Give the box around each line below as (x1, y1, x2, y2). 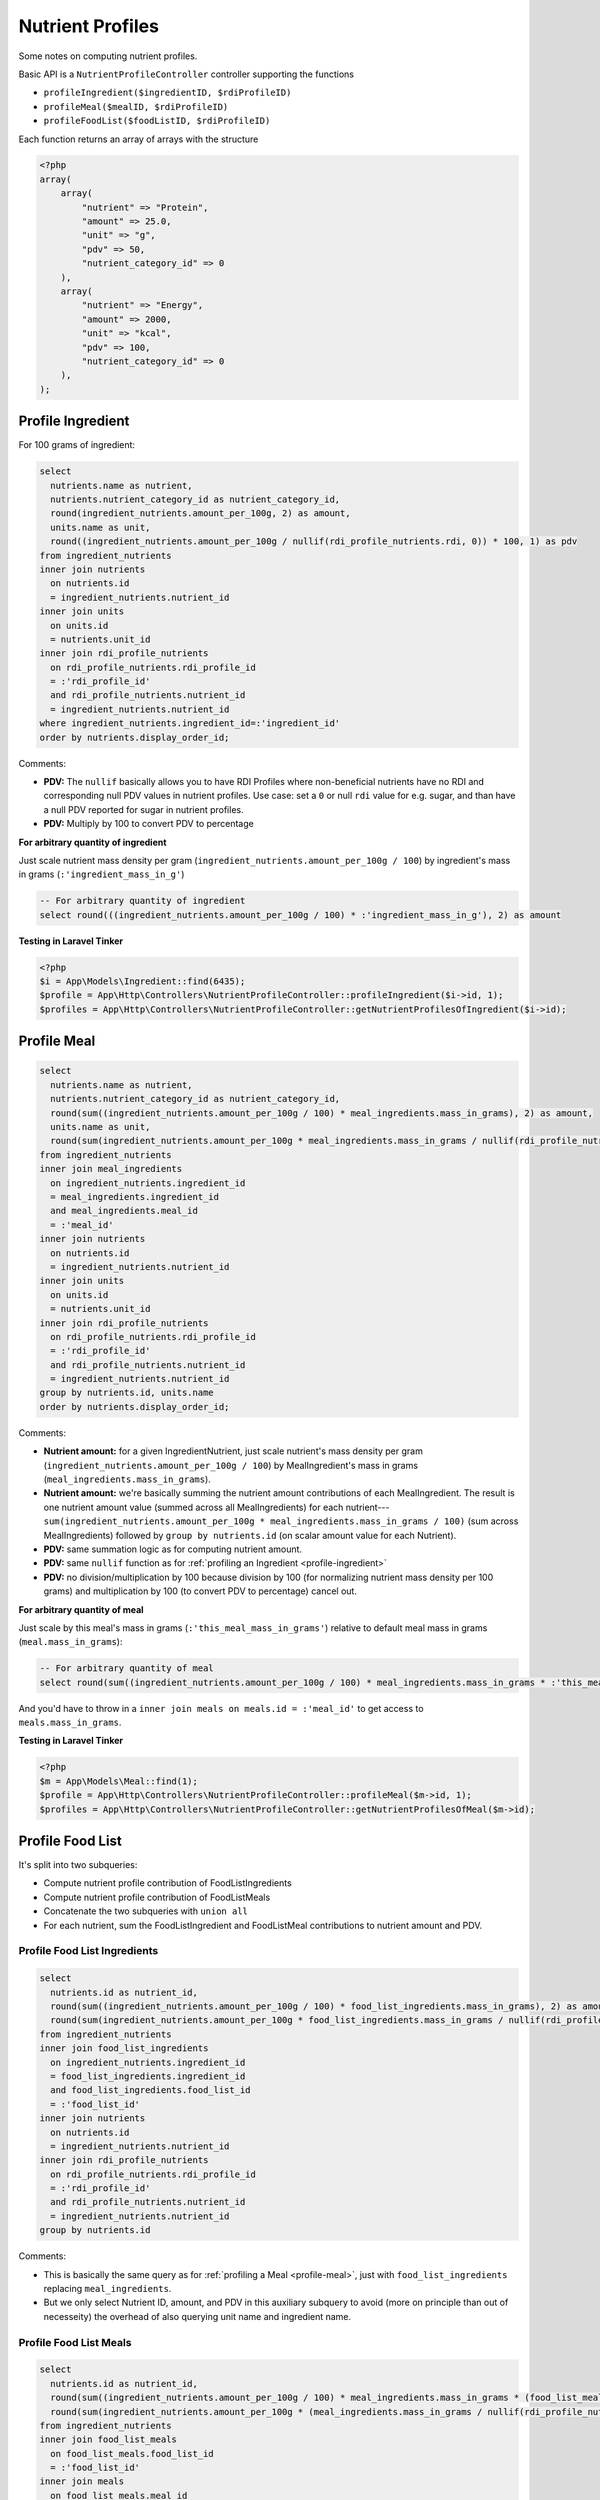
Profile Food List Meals (18, 2335, 132, 2349)
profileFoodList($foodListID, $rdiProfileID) (43, 115, 271, 127)
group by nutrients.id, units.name (39, 1387, 214, 1399)
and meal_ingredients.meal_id (50, 1205, 199, 1217)
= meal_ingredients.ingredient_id (50, 1191, 220, 1202)
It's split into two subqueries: (18, 1859, 138, 1871)
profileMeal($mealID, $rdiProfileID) (43, 101, 229, 112)
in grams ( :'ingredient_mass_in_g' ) (18, 868, 185, 880)
